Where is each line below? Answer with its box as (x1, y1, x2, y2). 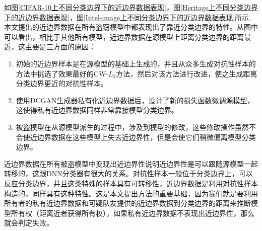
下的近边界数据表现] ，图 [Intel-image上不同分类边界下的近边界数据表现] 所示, (4, 12, 251, 22)
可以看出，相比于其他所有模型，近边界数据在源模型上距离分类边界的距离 (4, 31, 244, 42)
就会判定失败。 (4, 217, 53, 228)
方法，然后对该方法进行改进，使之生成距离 (116, 68, 257, 79)
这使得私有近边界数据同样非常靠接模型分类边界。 (16, 105, 178, 115)
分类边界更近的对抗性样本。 (16, 78, 108, 89)
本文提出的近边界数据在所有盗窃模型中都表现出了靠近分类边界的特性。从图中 (4, 22, 258, 32)
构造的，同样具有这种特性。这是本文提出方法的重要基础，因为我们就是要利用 (4, 188, 258, 198)
